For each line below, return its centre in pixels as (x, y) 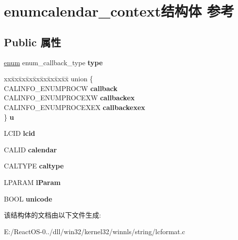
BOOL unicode (28, 198)
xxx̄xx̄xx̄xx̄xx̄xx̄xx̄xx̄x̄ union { (49, 79)
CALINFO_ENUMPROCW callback (61, 88)
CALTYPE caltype (34, 166)
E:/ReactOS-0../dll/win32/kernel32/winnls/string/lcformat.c (94, 231)
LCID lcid (20, 133)
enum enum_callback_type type (53, 62)
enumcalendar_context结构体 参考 (119, 11)
